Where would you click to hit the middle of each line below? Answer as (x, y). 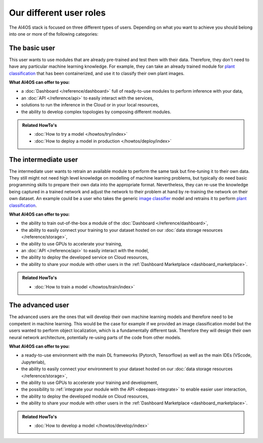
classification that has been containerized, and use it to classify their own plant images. (97, 73)
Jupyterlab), (33, 362)
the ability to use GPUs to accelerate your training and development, (90, 383)
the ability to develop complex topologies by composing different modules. (96, 112)
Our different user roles (57, 13)
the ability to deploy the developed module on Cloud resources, (85, 396)
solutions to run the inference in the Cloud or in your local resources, (90, 105)
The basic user (32, 48)
